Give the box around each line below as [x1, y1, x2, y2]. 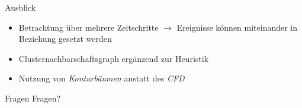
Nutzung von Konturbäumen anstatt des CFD [18, 72, 185, 84]
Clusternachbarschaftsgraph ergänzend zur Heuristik [18, 52, 209, 64]
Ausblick [5, 1, 36, 13]
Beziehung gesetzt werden [18, 32, 112, 45]
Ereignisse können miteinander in [176, 21, 298, 33]
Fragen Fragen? [5, 91, 61, 104]
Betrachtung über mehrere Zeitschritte [18, 21, 159, 33]
